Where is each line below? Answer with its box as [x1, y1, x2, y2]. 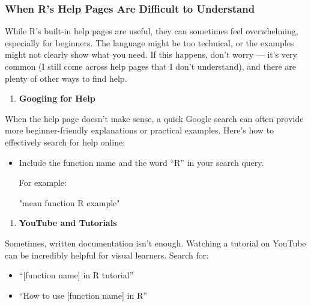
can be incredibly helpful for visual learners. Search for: [5, 248, 209, 261]
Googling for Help [19, 92, 95, 105]
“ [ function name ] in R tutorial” [19, 269, 134, 281]
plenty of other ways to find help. [5, 72, 127, 84]
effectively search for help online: [5, 135, 125, 148]
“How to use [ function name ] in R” [19, 289, 147, 301]
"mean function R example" [19, 196, 120, 209]
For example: [19, 176, 67, 189]
